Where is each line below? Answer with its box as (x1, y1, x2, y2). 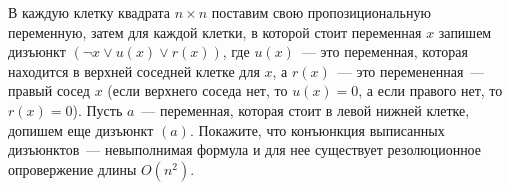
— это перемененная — (337, 60, 485, 81)
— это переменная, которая (301, 41, 468, 62)
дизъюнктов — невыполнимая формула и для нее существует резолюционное (8, 139, 482, 160)
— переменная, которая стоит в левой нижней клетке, (141, 99, 470, 120)
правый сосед (8, 80, 90, 101)
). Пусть (72, 99, 123, 120)
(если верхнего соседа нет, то (107, 80, 288, 101)
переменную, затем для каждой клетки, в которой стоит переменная (8, 21, 422, 42)
